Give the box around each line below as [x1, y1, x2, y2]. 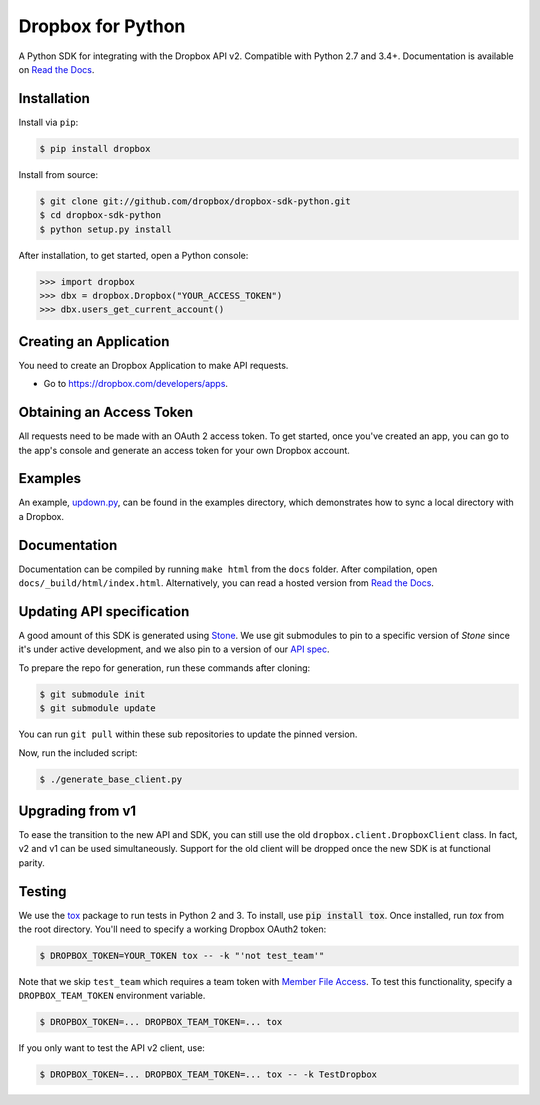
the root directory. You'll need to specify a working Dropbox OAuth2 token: [18, 923, 327, 935]
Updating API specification [18, 603, 190, 620]
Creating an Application [18, 333, 170, 350]
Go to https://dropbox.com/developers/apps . [43, 378, 229, 390]
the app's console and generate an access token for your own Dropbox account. [18, 444, 350, 456]
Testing [18, 883, 67, 900]
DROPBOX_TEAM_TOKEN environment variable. [18, 990, 206, 1002]
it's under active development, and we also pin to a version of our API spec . [18, 643, 330, 655]
